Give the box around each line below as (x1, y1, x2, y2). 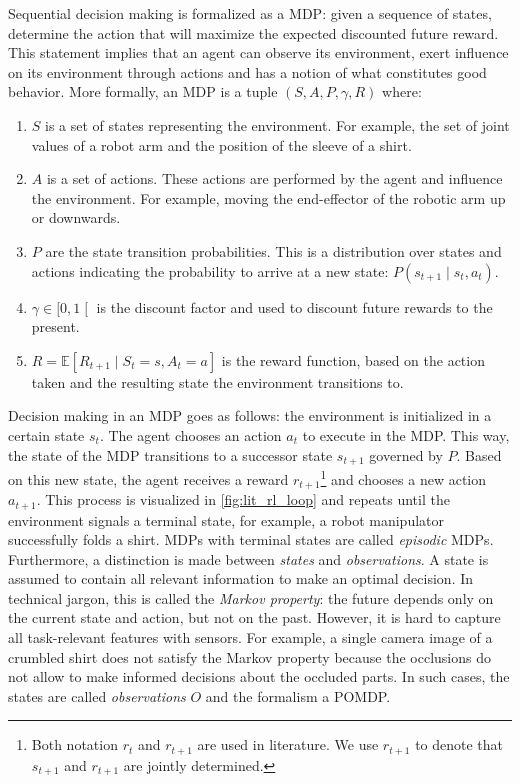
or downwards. (31, 207, 121, 228)
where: (382, 81, 422, 102)
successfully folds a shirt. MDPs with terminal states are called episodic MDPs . (8, 529, 494, 550)
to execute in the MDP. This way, (302, 424, 510, 445)
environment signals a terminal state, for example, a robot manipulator (8, 509, 445, 530)
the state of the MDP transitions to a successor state (8, 444, 333, 465)
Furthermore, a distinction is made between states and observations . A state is (8, 548, 489, 569)
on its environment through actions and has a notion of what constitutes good (8, 61, 487, 82)
